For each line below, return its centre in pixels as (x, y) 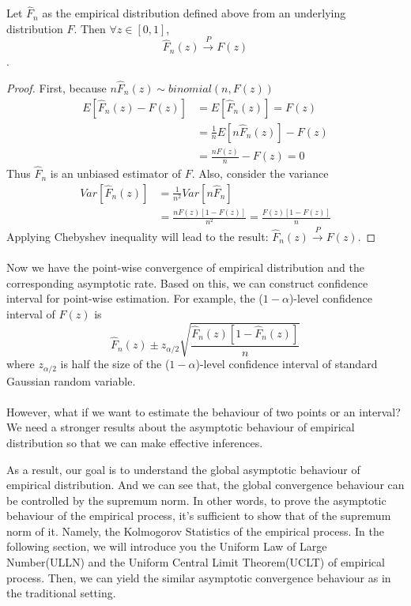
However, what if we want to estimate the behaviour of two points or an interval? (204, 411)
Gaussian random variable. (71, 380)
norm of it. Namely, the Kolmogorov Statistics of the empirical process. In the (196, 531)
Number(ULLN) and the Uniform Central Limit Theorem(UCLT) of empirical (196, 562)
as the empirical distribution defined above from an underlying (194, 13)
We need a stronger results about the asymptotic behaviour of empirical (181, 427)
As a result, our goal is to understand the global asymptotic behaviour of (183, 469)
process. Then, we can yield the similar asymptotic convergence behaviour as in (199, 577)
